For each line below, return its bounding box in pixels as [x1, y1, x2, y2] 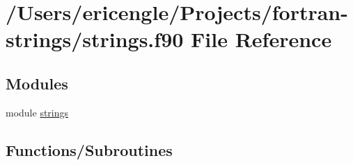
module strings [6, 105, 69, 119]
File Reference [191, 25, 332, 53]
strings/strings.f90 [6, 25, 184, 53]
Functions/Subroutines [6, 139, 173, 160]
